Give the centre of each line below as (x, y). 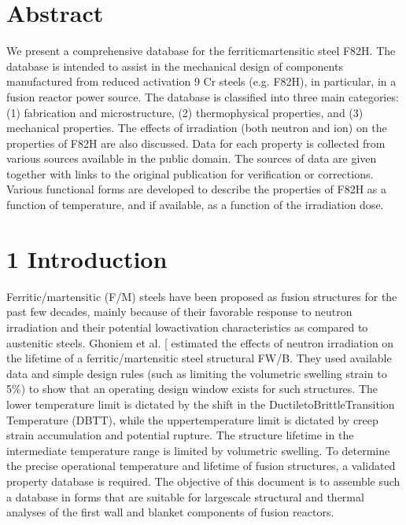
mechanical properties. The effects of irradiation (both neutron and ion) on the (197, 128)
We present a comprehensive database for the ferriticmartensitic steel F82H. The (201, 51)
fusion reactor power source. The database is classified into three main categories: (203, 96)
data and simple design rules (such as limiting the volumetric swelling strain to (197, 373)
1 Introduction (87, 258)
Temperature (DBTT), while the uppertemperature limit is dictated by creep (192, 419)
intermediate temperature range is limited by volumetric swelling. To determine (198, 450)
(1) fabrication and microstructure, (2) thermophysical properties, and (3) (185, 112)
